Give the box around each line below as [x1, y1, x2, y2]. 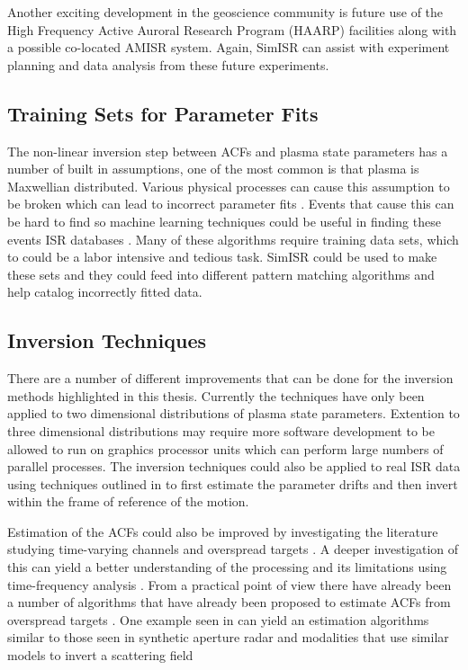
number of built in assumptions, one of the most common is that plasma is [7, 159, 419, 178]
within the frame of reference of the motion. [7, 492, 249, 511]
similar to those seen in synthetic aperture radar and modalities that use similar [7, 628, 449, 647]
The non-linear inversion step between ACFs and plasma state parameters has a [7, 141, 448, 160]
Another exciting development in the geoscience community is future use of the [7, 3, 444, 21]
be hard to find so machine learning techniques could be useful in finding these [7, 211, 441, 230]
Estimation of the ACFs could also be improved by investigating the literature [7, 522, 438, 540]
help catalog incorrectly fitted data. [7, 282, 202, 301]
